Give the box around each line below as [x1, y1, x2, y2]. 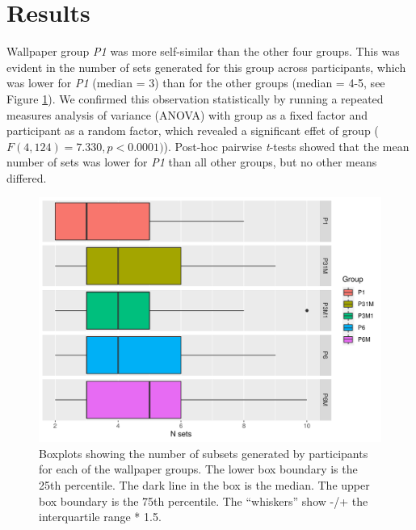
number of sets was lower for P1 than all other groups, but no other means [6, 154, 377, 170]
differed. [6, 169, 47, 186]
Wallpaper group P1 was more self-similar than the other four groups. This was [6, 43, 400, 60]
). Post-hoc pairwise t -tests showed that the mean [163, 137, 410, 154]
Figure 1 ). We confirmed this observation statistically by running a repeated [6, 90, 384, 107]
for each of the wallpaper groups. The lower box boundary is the [39, 461, 358, 477]
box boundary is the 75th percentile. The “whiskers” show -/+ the [39, 492, 368, 509]
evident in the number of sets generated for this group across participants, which [6, 58, 406, 75]
